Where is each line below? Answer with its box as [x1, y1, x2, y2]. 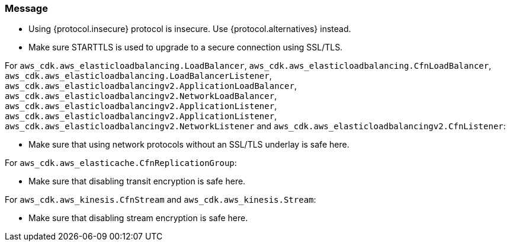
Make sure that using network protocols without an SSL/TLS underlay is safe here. [28, 139, 349, 150]
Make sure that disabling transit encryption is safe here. [28, 176, 246, 187]
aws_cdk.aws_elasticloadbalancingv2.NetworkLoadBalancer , [5, 91, 277, 101]
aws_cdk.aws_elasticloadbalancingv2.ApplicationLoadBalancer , [5, 81, 297, 91]
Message [5, 2, 48, 14]
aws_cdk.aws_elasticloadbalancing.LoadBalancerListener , [5, 71, 272, 81]
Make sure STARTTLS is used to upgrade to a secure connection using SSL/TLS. [28, 42, 343, 53]
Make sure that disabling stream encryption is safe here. [28, 213, 248, 223]
